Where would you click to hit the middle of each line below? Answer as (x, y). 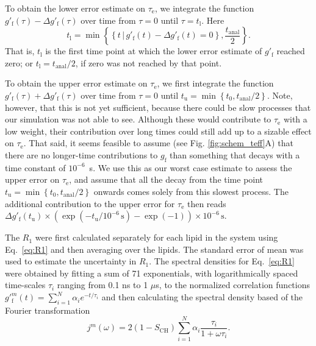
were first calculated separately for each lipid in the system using (156, 237)
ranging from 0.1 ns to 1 (102, 285)
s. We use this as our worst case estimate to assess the (191, 167)
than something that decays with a (235, 154)
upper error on (32, 179)
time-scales (25, 285)
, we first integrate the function (215, 83)
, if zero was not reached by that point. (149, 62)
